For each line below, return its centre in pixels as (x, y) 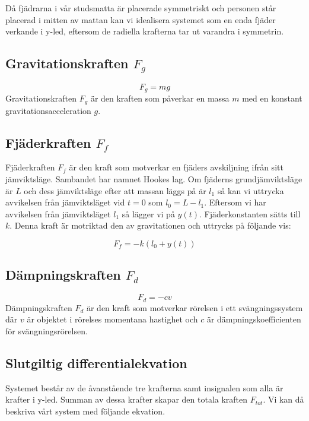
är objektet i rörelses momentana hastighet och (112, 319)
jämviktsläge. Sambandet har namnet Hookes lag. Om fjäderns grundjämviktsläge (154, 179)
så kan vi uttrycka (251, 190)
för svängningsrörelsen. (47, 330)
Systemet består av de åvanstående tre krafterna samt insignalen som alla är (144, 387)
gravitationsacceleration (48, 110)
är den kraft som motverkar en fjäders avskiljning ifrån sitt (176, 167)
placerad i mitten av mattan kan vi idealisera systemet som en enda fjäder (141, 19)
